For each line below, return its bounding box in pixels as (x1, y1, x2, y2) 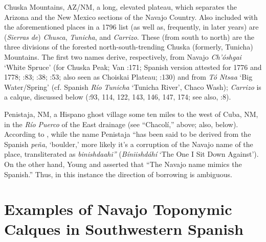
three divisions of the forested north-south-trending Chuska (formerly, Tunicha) (4, 41, 253, 52)
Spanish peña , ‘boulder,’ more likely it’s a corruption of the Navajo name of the (4, 138, 253, 149)
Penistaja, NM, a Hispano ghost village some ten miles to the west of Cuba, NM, (4, 108, 258, 119)
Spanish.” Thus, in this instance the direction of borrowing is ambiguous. (4, 168, 232, 179)
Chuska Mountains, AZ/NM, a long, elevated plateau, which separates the (4, 2, 237, 12)
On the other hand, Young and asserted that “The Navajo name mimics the (4, 158, 242, 169)
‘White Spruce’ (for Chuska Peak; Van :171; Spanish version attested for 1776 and (4, 61, 262, 72)
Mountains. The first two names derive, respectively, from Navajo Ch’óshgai (4, 51, 241, 62)
